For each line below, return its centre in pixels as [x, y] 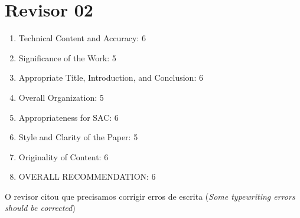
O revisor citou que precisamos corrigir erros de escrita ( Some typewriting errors [150, 196]
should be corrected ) [40, 208]
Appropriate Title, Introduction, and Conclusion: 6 [111, 77]
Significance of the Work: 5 [67, 57]
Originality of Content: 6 [63, 156]
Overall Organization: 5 [61, 97]
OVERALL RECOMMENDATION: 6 [87, 176]
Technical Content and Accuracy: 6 [82, 38]
